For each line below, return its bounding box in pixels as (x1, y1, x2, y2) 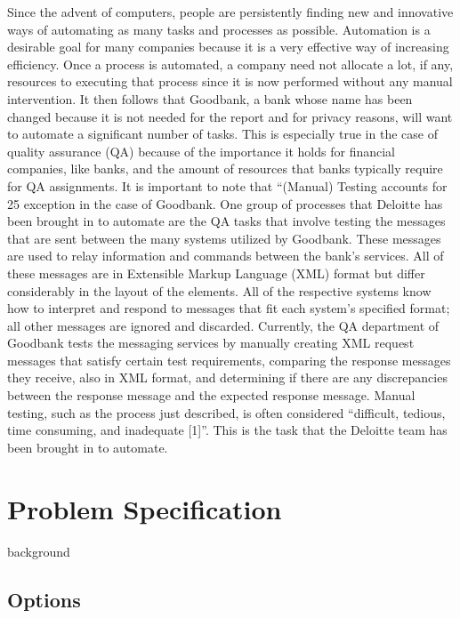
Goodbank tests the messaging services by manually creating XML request (7, 333, 415, 352)
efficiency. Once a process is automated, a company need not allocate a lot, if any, (7, 54, 454, 73)
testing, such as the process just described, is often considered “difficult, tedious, (7, 403, 446, 421)
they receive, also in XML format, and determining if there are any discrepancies (7, 368, 448, 387)
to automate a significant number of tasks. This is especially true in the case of (7, 124, 438, 143)
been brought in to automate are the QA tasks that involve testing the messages (7, 212, 446, 230)
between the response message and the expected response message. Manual (7, 386, 416, 405)
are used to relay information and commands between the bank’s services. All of (7, 246, 444, 265)
